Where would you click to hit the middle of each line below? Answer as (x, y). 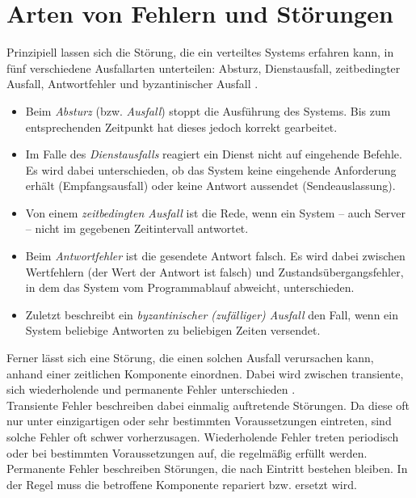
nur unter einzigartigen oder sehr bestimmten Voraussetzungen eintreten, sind (199, 421)
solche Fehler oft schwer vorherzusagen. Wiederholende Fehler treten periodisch (203, 437)
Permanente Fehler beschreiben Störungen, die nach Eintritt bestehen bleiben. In (207, 468)
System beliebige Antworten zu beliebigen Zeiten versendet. (173, 330)
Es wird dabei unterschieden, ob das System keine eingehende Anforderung (211, 169)
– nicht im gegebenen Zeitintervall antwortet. (137, 228)
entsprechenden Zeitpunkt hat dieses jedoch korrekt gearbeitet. (181, 127)
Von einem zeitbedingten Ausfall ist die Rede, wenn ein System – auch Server (216, 212)
